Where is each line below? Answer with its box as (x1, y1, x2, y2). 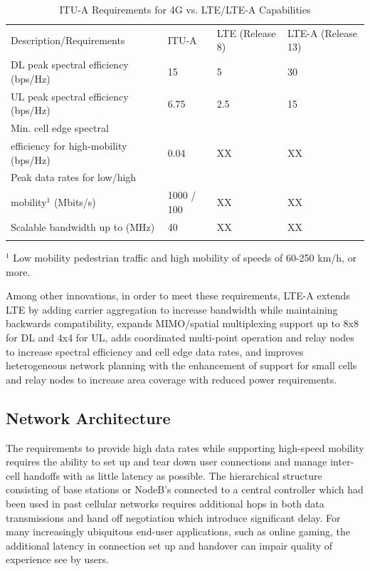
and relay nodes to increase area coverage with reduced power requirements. (6, 371, 337, 386)
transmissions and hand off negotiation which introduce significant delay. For (6, 510, 341, 525)
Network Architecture (6, 406, 171, 428)
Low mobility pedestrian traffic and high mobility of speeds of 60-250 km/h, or (13, 250, 357, 265)
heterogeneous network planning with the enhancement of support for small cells (6, 358, 357, 373)
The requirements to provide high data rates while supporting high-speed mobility (6, 440, 364, 455)
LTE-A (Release (287, 25, 357, 40)
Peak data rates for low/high (11, 170, 137, 185)
